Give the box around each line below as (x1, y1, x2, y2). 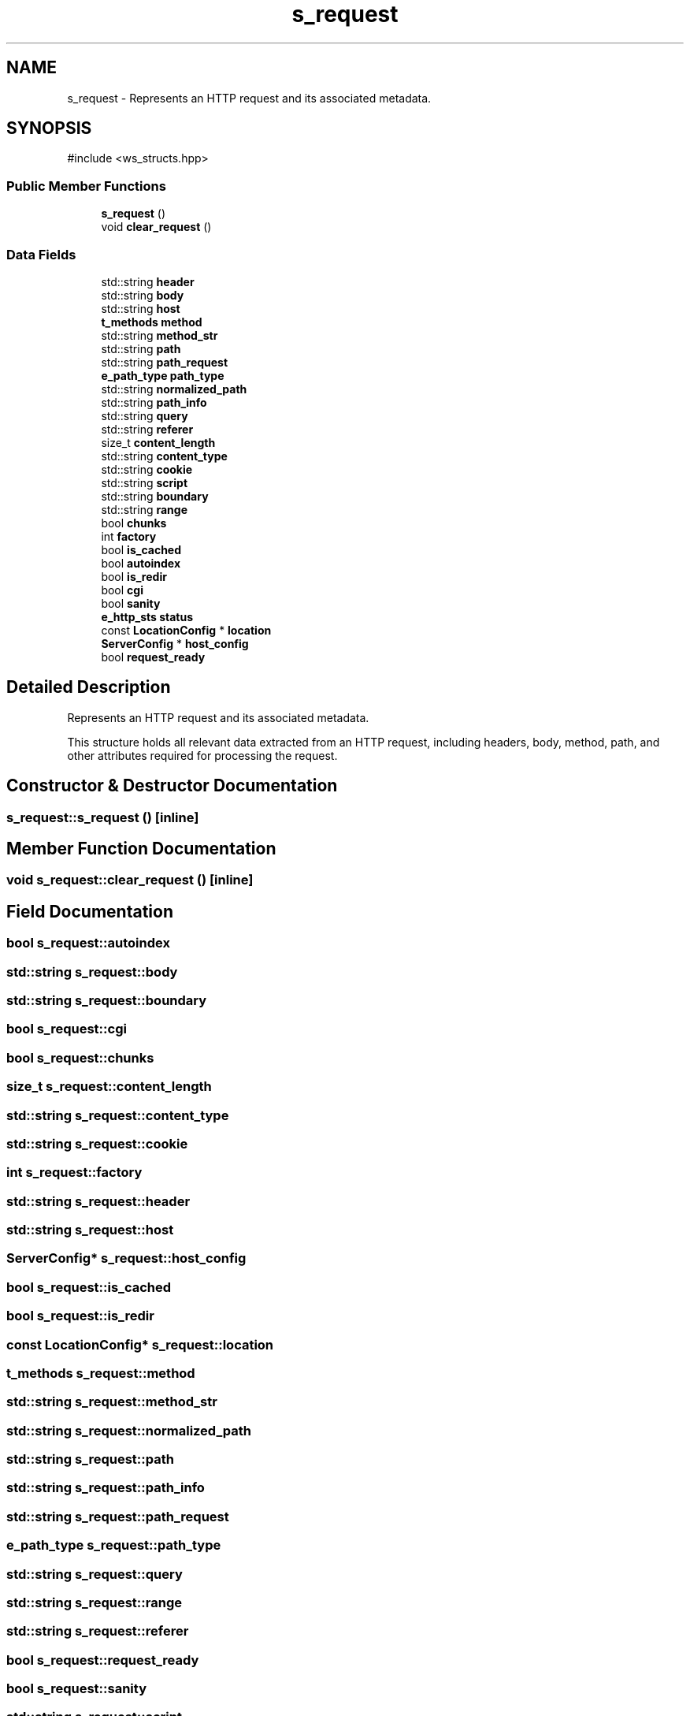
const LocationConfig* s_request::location (6, 1336, 274, 1353)
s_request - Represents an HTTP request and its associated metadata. (67, 91, 432, 105)
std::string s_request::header (6, 1193, 191, 1209)
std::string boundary (101, 489, 209, 503)
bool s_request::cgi (6, 1021, 127, 1037)
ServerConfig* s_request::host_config (6, 1250, 247, 1267)
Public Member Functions (6, 177, 166, 194)
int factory (101, 529, 157, 543)
